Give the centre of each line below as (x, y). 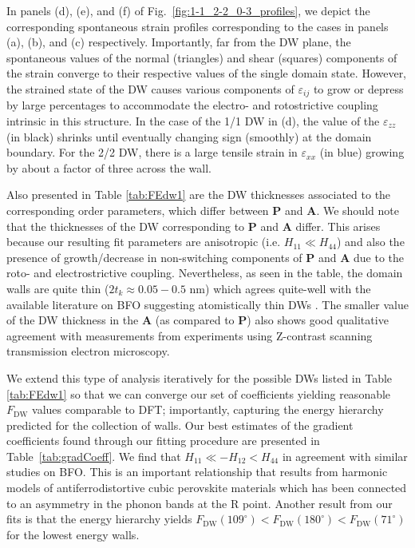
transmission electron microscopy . (88, 351)
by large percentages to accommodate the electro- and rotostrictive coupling (192, 105)
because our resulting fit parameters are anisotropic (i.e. (144, 242)
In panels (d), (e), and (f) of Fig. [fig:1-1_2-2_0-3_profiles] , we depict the (188, 10)
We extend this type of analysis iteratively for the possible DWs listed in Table (200, 377)
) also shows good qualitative (318, 320)
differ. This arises (338, 226)
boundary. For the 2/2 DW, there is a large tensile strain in (152, 152)
